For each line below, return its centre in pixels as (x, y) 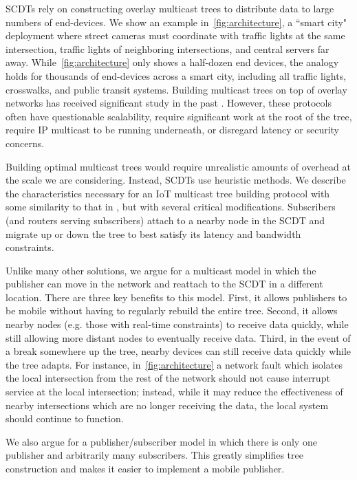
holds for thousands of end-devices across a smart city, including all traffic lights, (176, 75)
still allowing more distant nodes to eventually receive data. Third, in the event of (178, 337)
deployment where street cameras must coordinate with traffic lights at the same (175, 35)
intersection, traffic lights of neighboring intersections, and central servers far (167, 48)
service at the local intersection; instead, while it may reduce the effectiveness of (174, 392)
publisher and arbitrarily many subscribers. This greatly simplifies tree (154, 455)
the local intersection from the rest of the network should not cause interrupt (168, 378)
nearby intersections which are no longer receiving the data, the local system (167, 405)
